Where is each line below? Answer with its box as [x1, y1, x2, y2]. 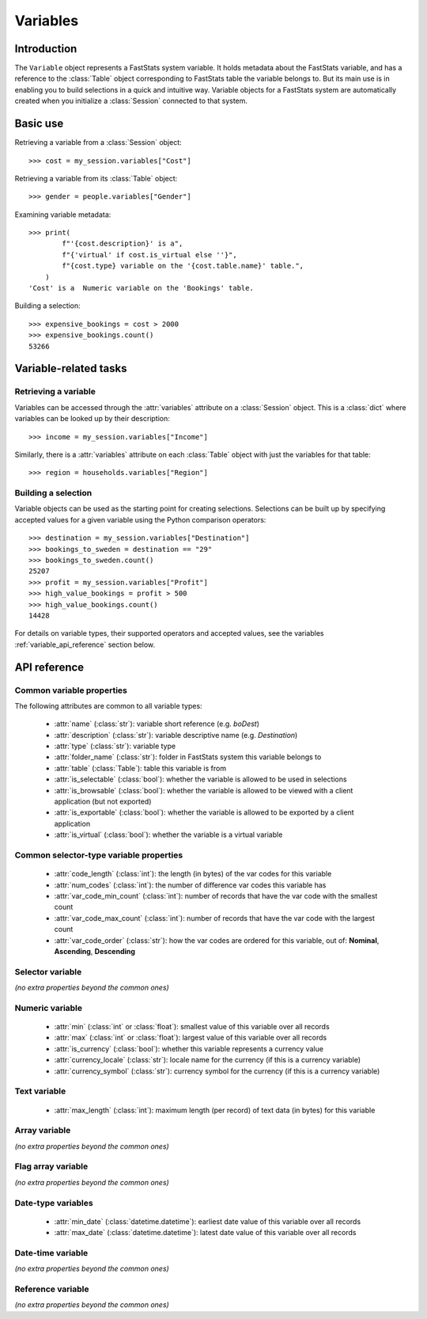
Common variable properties [14, 685, 128, 696]
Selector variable [14, 966, 82, 977]
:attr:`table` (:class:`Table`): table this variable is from [54, 763, 227, 773]
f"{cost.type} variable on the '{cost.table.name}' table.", [62, 261, 304, 271]
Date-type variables [14, 1197, 94, 1208]
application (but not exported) [54, 796, 152, 807]
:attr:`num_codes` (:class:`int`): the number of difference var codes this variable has [54, 880, 327, 890]
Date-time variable [14, 1247, 89, 1258]
